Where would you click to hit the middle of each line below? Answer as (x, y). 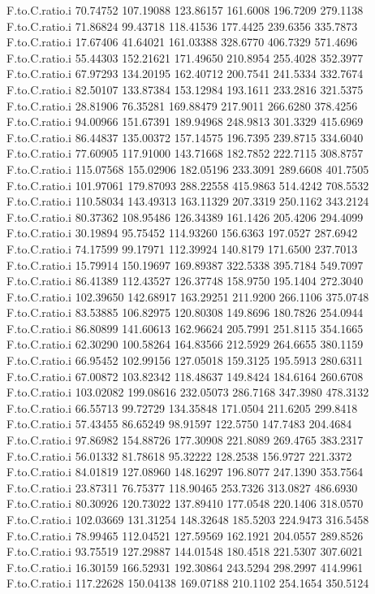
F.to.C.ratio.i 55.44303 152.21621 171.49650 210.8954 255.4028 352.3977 (185, 57)
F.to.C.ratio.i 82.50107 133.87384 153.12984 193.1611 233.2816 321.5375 (185, 89)
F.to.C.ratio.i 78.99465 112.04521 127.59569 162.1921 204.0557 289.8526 (185, 535)
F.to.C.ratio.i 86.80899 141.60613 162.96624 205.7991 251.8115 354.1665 (185, 328)
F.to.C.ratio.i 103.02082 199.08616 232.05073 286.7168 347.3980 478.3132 (188, 392)
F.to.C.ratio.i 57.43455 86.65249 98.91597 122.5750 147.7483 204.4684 (179, 424)
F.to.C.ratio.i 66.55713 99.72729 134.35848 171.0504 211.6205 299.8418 (182, 408)
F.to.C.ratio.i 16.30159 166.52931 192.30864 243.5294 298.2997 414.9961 (185, 567)
